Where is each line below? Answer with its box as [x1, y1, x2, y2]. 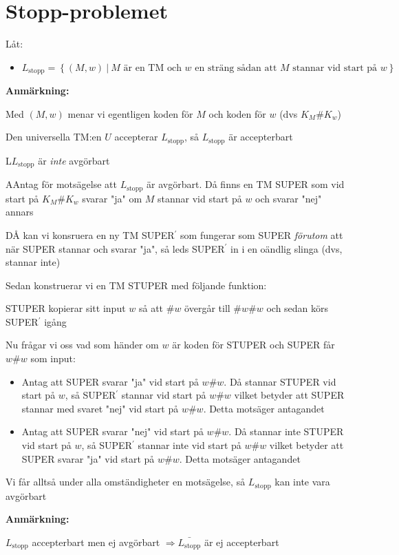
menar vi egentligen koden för [67, 106, 193, 121]
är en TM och [123, 63, 182, 73]
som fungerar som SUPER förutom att [180, 227, 343, 242]
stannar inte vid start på [138, 438, 241, 452]
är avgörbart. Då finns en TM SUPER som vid [147, 177, 345, 191]
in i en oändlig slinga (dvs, [230, 241, 343, 255]
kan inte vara [274, 474, 330, 489]
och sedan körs [266, 301, 329, 315]
